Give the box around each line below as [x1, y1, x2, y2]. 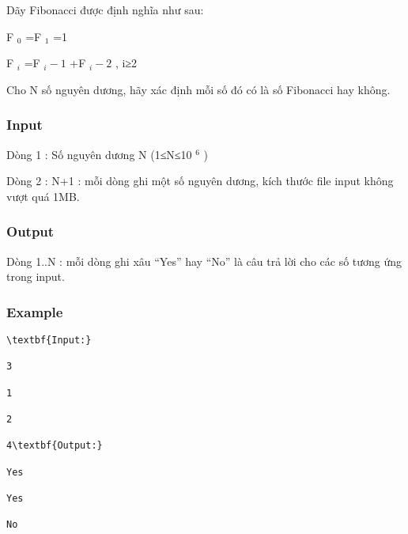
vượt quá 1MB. [6, 187, 80, 204]
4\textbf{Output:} [6, 440, 103, 452]
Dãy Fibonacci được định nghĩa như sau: [6, 2, 204, 17]
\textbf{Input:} [6, 335, 92, 346]
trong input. [6, 268, 65, 285]
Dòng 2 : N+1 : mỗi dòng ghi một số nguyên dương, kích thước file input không [6, 172, 394, 189]
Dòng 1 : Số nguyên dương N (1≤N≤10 [6, 146, 192, 162]
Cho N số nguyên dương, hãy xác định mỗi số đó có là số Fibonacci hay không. [6, 81, 391, 97]
